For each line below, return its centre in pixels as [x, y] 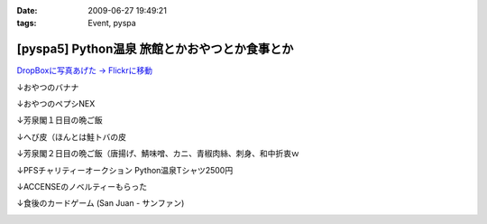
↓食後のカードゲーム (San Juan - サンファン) [101, 203]
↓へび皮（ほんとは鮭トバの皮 [71, 136]
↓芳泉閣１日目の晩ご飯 [60, 120]
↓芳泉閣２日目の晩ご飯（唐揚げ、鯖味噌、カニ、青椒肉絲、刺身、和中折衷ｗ [158, 154]
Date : [27, 10]
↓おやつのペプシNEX [56, 104]
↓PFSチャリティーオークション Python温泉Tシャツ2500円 [125, 170]
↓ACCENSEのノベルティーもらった [82, 187]
